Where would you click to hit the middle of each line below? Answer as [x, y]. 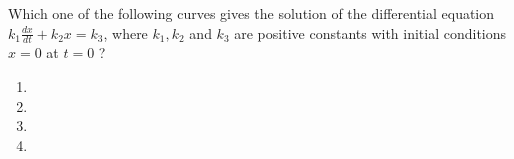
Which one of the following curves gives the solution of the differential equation [251, 13]
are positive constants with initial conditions [370, 32]
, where [125, 32]
